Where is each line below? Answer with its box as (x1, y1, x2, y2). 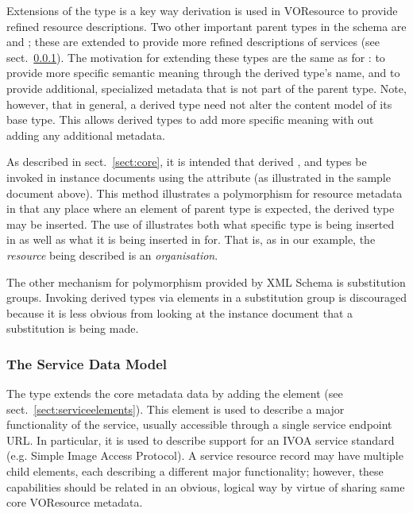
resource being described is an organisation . (6, 246, 218, 263)
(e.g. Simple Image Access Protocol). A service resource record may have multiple (6, 447, 403, 464)
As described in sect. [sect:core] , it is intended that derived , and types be (6, 153, 367, 170)
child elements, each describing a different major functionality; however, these (6, 463, 384, 480)
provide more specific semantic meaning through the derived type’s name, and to (6, 64, 400, 81)
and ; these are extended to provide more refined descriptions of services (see (6, 33, 380, 50)
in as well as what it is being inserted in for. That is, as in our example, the (6, 231, 376, 248)
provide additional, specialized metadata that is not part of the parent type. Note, (6, 79, 407, 96)
